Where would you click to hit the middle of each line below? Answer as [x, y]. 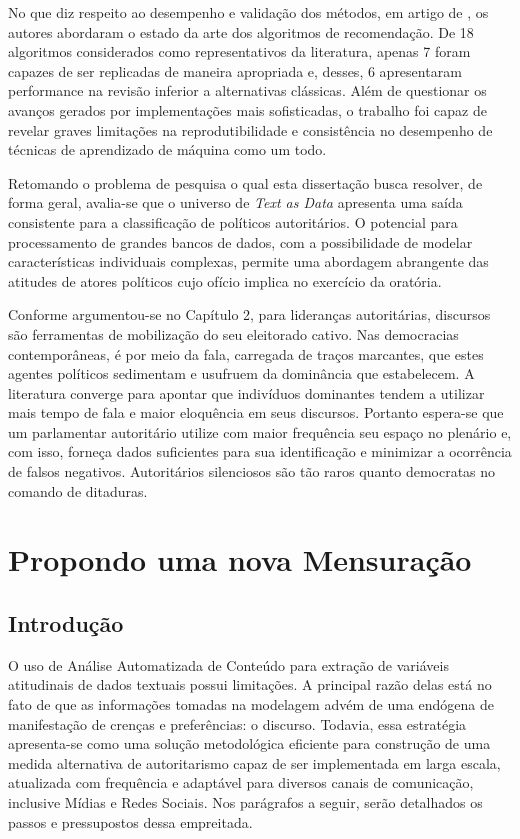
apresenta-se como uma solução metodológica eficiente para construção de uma [249, 743]
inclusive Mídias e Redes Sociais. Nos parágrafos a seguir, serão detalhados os [245, 801]
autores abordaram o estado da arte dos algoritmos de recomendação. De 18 [241, 31]
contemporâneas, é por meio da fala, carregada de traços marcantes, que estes [246, 353]
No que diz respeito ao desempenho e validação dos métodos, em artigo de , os [248, 12]
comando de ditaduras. [78, 490]
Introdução [66, 623]
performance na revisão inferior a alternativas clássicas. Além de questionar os [247, 90]
